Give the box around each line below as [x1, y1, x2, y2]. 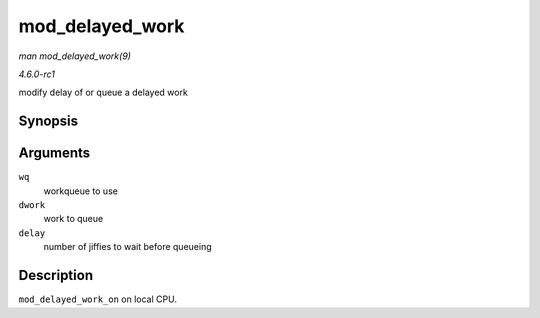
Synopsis [18, 113, 79, 130]
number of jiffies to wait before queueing [43, 241, 212, 253]
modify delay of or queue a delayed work [18, 86, 189, 99]
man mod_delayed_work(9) [18, 50, 132, 62]
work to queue [43, 213, 104, 225]
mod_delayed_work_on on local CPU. [18, 293, 177, 305]
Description [18, 267, 94, 284]
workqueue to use [43, 185, 119, 197]
